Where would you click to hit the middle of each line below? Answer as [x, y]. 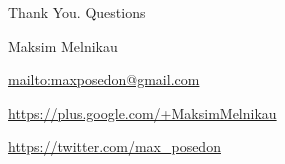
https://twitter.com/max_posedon [114, 146]
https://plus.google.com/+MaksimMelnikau [142, 112]
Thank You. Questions [77, 12]
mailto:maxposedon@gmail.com [104, 79]
